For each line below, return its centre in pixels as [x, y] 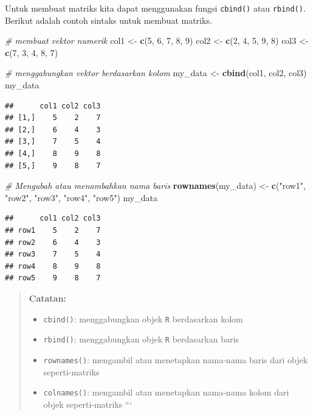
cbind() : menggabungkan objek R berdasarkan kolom [143, 318]
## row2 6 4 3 [53, 242]
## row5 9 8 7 [53, 278]
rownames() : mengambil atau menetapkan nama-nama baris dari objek [176, 359]
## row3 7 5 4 [53, 254]
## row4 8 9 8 [53, 266]
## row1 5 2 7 [53, 230]
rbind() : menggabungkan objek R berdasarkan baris [141, 339]
